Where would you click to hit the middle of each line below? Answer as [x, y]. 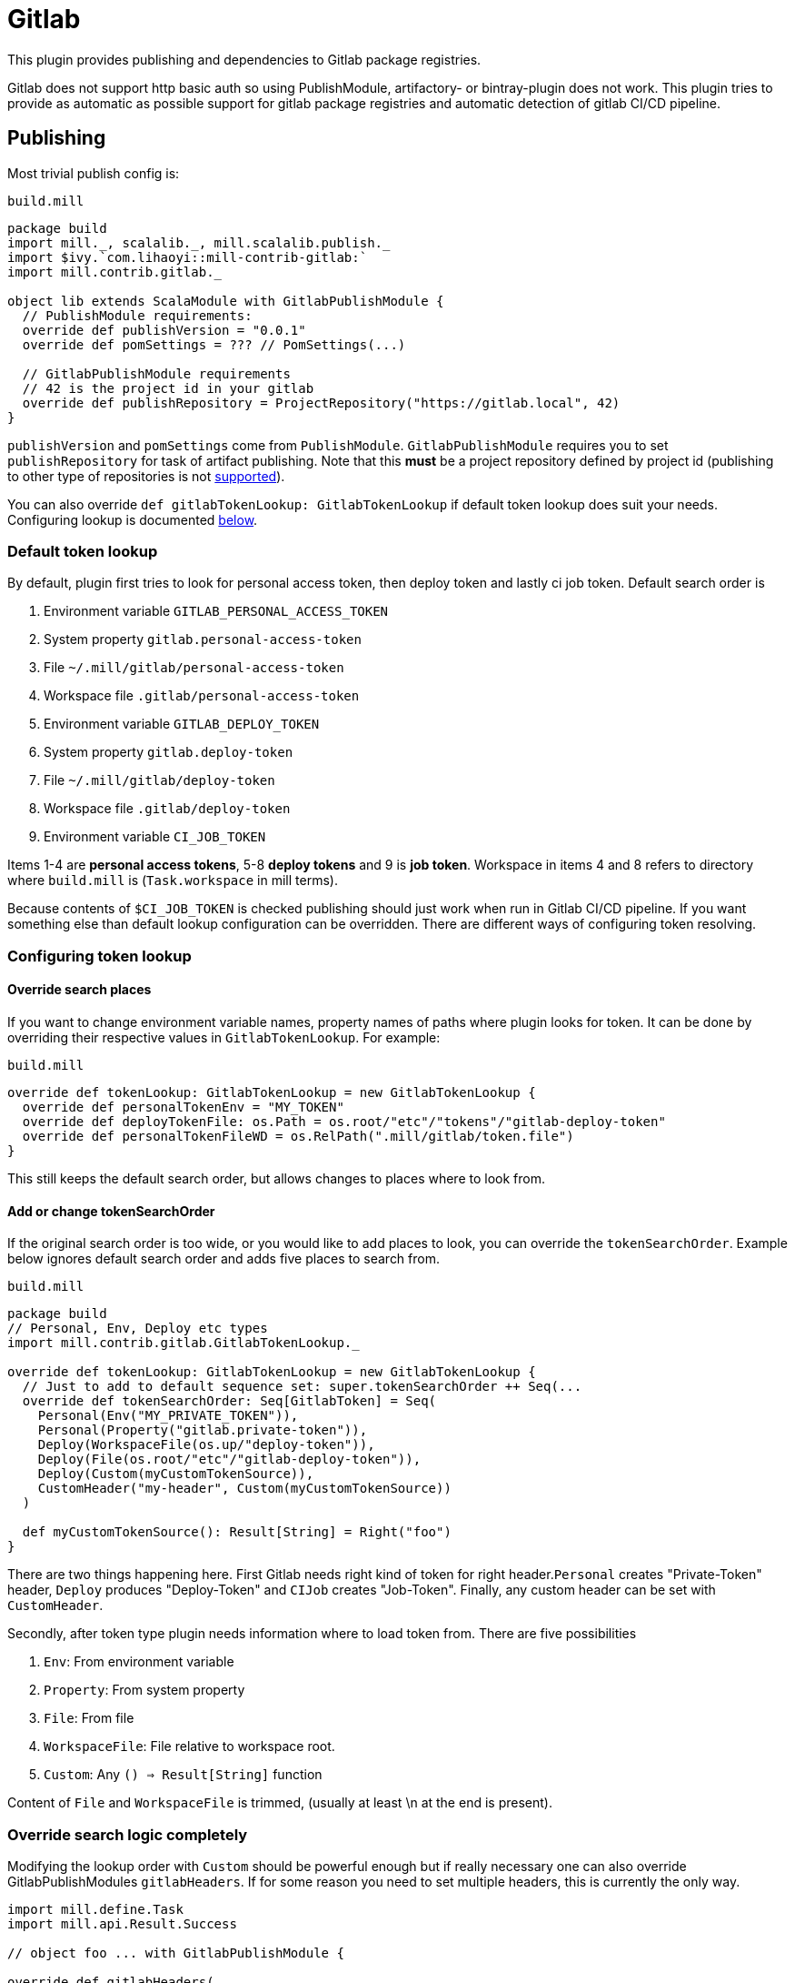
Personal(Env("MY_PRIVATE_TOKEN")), [168, 1416]
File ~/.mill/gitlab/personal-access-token [194, 668]
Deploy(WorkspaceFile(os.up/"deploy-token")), [206, 1445]
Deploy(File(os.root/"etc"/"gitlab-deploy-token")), [229, 1460]
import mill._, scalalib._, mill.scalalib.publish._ [199, 242]
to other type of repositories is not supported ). [146, 476]
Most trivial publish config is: [94, 173]
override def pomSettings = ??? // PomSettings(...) [214, 344]
